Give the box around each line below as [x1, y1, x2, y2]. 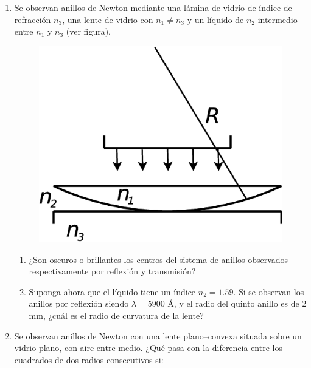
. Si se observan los [233, 285, 304, 298]
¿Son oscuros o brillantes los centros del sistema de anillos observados [29, 253, 288, 265]
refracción [14, 13, 51, 26]
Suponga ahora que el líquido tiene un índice [29, 285, 196, 298]
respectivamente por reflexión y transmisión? [29, 265, 196, 278]
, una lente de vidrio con [62, 13, 153, 26]
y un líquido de [187, 13, 244, 26]
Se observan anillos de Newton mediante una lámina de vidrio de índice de [14, 1, 292, 13]
